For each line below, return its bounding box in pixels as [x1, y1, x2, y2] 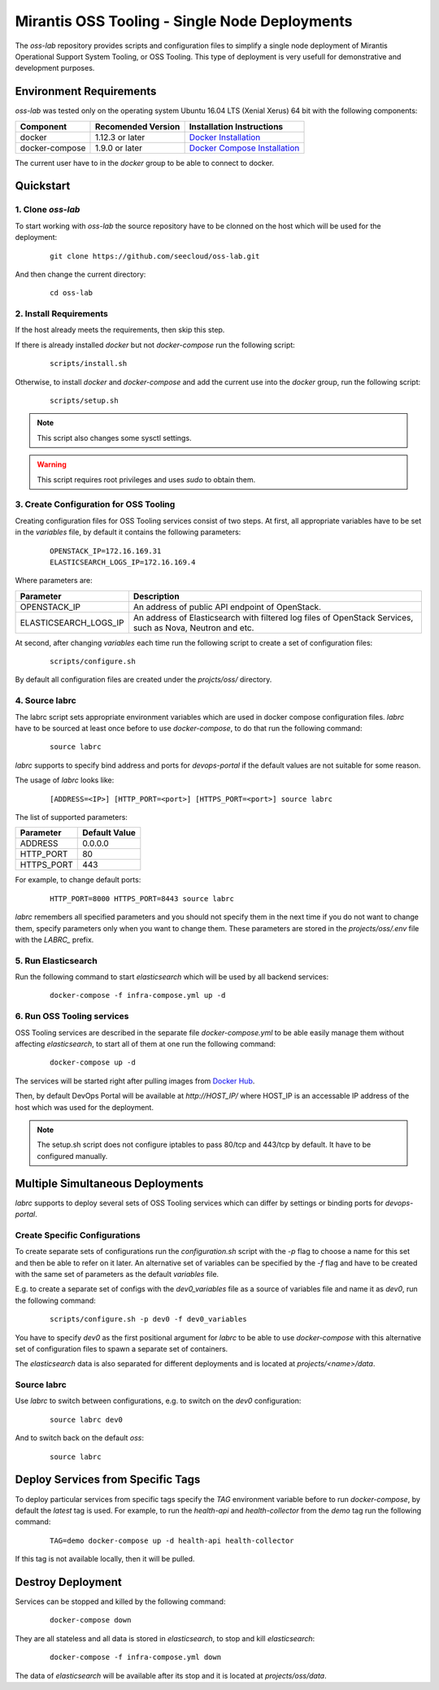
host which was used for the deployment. [15, 1102, 154, 1112]
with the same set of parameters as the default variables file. [15, 1269, 219, 1278]
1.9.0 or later [94, 142, 142, 154]
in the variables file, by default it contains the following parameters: [15, 527, 241, 537]
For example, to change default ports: [15, 875, 141, 885]
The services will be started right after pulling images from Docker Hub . [15, 1076, 255, 1086]
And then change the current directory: [15, 269, 146, 279]
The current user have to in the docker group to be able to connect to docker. [15, 158, 275, 168]
